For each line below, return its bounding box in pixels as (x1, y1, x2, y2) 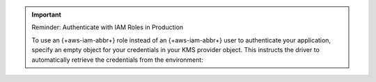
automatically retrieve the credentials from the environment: (31, 56, 203, 64)
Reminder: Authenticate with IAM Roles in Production (31, 23, 184, 31)
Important (31, 10, 62, 19)
